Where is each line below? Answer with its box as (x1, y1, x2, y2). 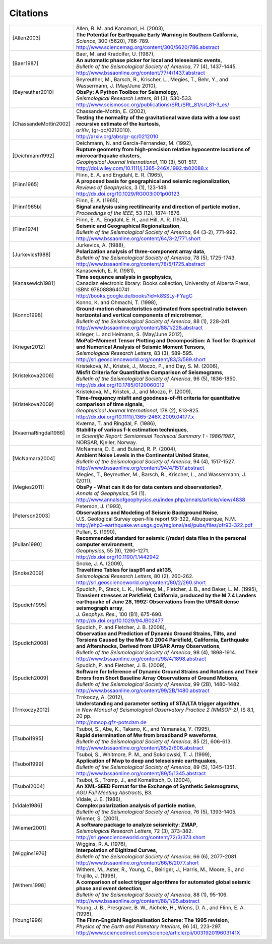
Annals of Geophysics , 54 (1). (76, 489, 146, 496)
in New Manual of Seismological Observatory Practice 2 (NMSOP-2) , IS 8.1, (76, 706, 255, 713)
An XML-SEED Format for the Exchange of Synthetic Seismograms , (76, 783, 240, 790)
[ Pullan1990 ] (12, 541, 42, 548)
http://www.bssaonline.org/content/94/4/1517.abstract (76, 464, 205, 471)
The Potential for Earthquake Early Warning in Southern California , (76, 31, 239, 38)
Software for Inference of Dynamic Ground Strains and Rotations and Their (76, 668, 258, 675)
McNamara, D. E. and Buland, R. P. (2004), (76, 445, 177, 452)
